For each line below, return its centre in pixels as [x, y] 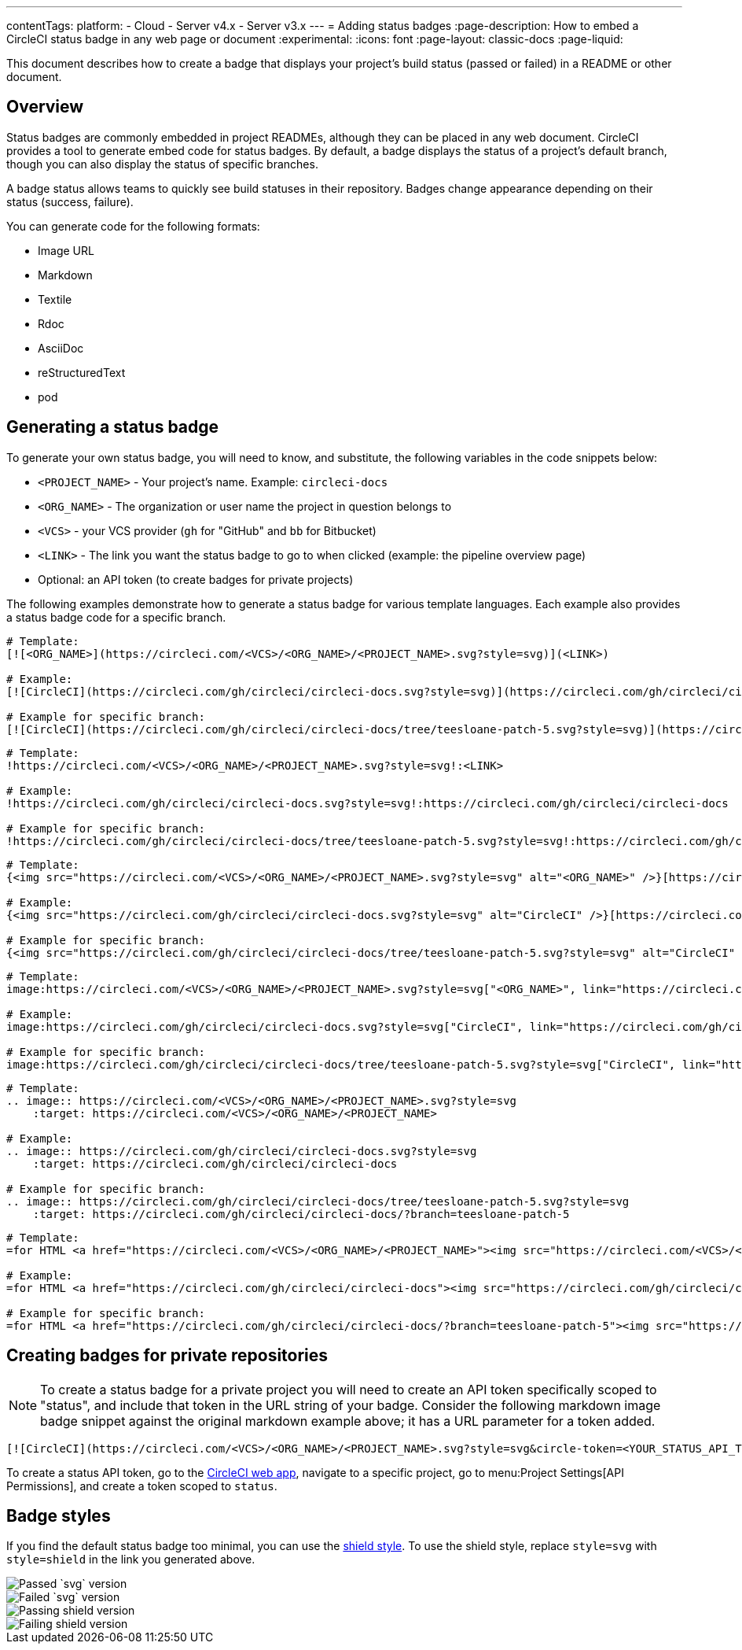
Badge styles [59, 1515]
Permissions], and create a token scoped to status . [142, 1486]
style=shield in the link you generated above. [131, 1560]
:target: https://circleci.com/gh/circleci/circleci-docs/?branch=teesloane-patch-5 [301, 1214]
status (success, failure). [70, 201]
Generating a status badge [113, 427]
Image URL [66, 250]
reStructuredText [82, 372]
